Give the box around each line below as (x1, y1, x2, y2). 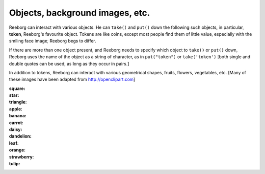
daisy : (9, 127, 22, 132)
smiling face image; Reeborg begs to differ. (9, 38, 97, 44)
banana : (9, 113, 26, 119)
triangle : (9, 99, 27, 105)
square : (9, 86, 26, 91)
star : (9, 92, 19, 98)
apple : (9, 106, 23, 112)
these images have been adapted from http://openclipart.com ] (9, 76, 135, 83)
